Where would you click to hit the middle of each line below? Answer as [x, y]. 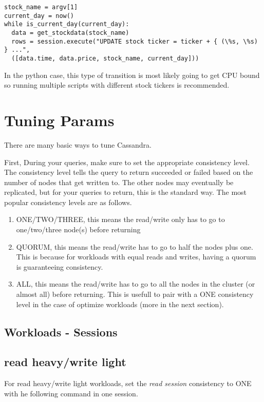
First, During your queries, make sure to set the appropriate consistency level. [127, 162]
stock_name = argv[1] [41, 7]
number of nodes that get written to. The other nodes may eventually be [119, 182]
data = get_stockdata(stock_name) [70, 33]
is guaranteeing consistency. [60, 266]
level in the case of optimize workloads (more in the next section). [120, 304]
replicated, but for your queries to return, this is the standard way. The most [126, 192]
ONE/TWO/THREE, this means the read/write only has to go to [120, 219]
